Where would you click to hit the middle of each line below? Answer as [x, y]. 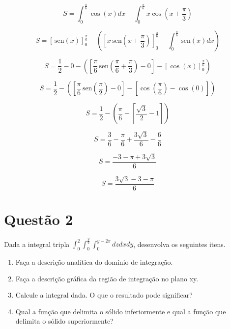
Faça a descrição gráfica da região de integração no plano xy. [107, 278]
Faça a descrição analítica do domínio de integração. [94, 262]
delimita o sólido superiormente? [64, 321]
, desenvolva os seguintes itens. [179, 244]
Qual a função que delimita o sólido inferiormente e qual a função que [121, 311]
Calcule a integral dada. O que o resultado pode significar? [104, 295]
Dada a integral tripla [37, 244]
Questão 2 [39, 219]
